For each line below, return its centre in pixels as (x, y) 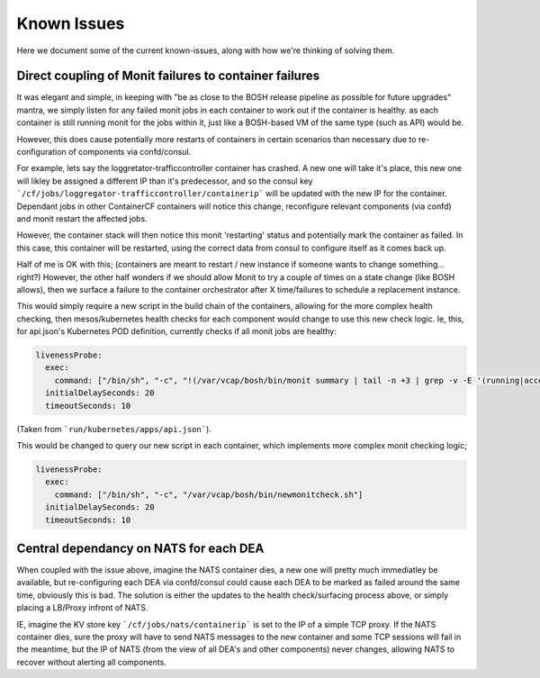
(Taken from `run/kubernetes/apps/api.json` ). (114, 429)
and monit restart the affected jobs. (82, 218)
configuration (41, 152)
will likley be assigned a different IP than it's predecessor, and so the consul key (165, 181)
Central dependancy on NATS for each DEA (140, 548)
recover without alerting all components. (91, 662)
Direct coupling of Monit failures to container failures (168, 76)
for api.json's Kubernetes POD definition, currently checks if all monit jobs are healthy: (176, 331)
